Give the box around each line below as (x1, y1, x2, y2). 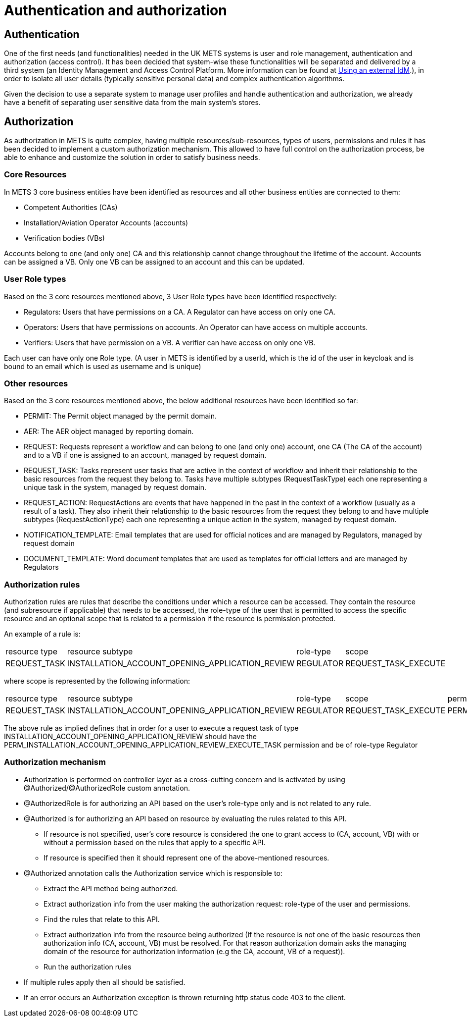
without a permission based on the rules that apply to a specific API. (44, 838, 266, 847)
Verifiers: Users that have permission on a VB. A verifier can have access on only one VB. (24, 338, 316, 347)
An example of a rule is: (4, 630, 81, 639)
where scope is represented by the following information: (4, 677, 190, 686)
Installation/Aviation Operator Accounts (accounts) (24, 218, 188, 227)
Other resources (4, 378, 68, 388)
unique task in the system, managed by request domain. (24, 483, 206, 492)
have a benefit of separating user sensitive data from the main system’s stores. (4, 98, 261, 107)
